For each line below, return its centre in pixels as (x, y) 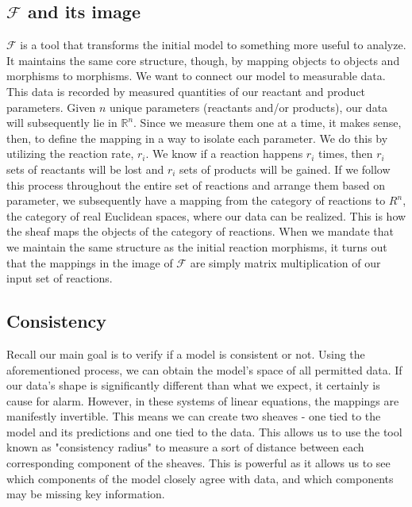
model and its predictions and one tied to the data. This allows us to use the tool (204, 431)
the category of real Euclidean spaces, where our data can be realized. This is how (206, 215)
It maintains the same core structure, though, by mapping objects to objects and (203, 60)
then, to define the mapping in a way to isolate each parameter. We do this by (197, 138)
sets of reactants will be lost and (85, 169)
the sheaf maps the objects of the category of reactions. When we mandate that (200, 231)
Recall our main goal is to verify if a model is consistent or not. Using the (186, 353)
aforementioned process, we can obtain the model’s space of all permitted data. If (204, 369)
